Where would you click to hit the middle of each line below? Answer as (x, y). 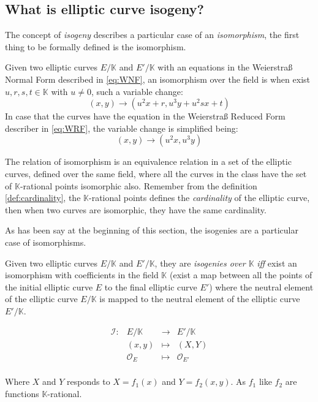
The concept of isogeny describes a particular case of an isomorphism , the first (152, 35)
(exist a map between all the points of (241, 275)
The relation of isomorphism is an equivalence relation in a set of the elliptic (148, 161)
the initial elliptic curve (49, 286)
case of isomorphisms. (46, 242)
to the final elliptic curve (151, 286)
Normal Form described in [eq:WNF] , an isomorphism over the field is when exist (157, 79)
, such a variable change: (137, 91)
